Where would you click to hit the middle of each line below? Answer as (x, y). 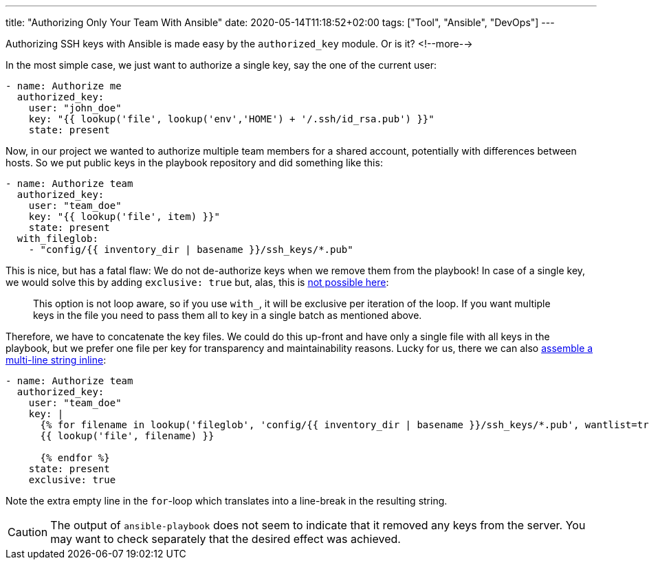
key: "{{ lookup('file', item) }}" (124, 217)
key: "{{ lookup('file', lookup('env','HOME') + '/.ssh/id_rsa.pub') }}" (231, 119)
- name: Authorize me (64, 86)
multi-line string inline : (56, 360)
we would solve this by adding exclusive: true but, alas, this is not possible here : (197, 282)
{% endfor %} (75, 458)
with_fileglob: (57, 239)
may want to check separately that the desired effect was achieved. (225, 539)
